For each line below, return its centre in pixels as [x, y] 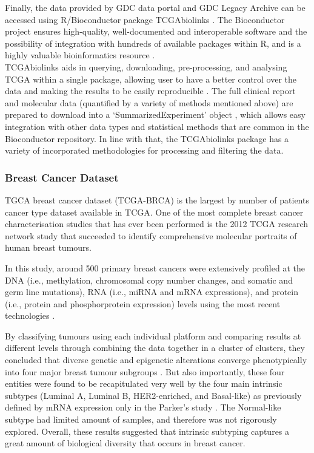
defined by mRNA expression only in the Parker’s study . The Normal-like [143, 407]
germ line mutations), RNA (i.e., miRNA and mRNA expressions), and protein [152, 292]
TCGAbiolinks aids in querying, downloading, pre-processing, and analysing [146, 66]
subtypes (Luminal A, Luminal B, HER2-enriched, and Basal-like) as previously [153, 395]
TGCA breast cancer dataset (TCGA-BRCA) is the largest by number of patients [157, 199]
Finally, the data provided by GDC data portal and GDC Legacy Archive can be [155, 7]
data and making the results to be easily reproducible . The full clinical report [150, 91]
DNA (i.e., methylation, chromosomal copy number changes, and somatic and [149, 280]
